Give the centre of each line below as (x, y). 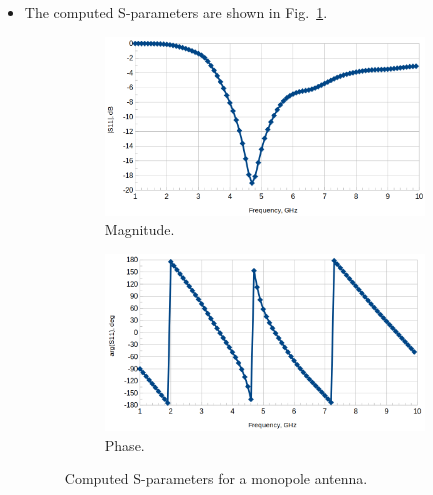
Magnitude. (139, 229)
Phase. (124, 444)
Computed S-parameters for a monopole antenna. (216, 478)
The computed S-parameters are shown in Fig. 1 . (176, 12)
